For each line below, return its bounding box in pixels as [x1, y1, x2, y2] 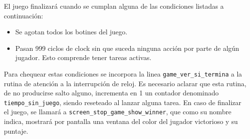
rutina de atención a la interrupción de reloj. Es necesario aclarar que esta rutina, [4, 78, 247, 88]
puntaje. [4, 125, 29, 136]
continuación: [4, 10, 43, 20]
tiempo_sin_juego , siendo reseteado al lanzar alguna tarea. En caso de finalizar [4, 97, 242, 107]
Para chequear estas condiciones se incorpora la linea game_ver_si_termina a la [4, 68, 242, 78]
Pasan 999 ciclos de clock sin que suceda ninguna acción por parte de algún [15, 43, 239, 53]
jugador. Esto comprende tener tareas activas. [15, 52, 152, 62]
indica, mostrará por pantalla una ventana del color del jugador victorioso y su [4, 116, 238, 126]
